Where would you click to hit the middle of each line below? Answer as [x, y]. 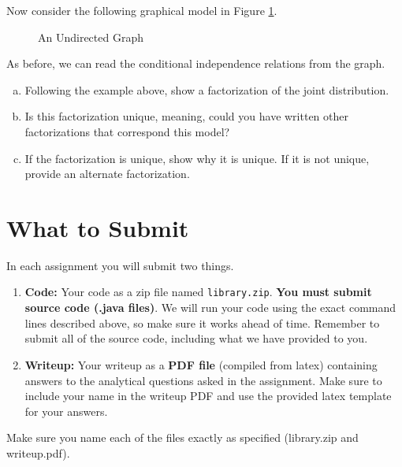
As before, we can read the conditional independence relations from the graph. [196, 63]
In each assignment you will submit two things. [120, 265]
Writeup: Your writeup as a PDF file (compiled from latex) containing [201, 364]
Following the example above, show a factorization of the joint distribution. [207, 89]
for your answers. [66, 411]
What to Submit [98, 227]
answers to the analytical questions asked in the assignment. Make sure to [203, 380]
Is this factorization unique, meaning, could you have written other [186, 116]
